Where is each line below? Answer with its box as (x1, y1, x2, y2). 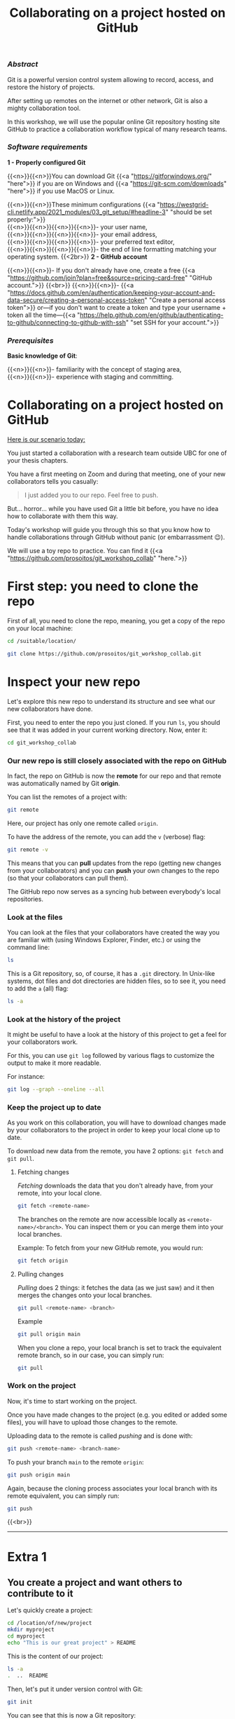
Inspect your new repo (7, 674, 141, 690)
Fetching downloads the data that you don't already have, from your (17, 1181, 213, 1190)
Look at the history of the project (7, 1014, 121, 1024)
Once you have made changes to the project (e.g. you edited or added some (7, 1411, 227, 1419)
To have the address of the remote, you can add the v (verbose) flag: (7, 832, 206, 841)
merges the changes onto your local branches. (17, 1291, 152, 1299)
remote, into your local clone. (17, 1189, 102, 1197)
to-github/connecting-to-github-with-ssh (7, 318, 126, 327)
